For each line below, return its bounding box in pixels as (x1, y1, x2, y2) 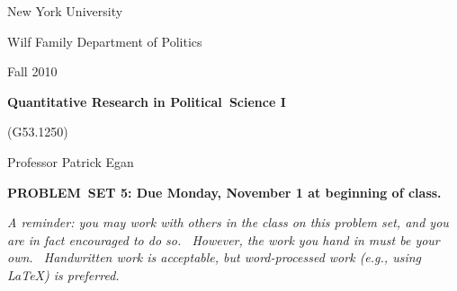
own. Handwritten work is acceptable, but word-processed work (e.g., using (7, 248, 421, 267)
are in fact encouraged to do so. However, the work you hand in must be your (7, 230, 440, 249)
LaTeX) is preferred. (7, 265, 120, 284)
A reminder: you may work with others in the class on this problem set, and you (7, 213, 449, 232)
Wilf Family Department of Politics (7, 31, 202, 50)
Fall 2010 (7, 62, 58, 81)
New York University (7, 2, 123, 20)
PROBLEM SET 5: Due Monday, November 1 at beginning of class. (7, 182, 442, 201)
